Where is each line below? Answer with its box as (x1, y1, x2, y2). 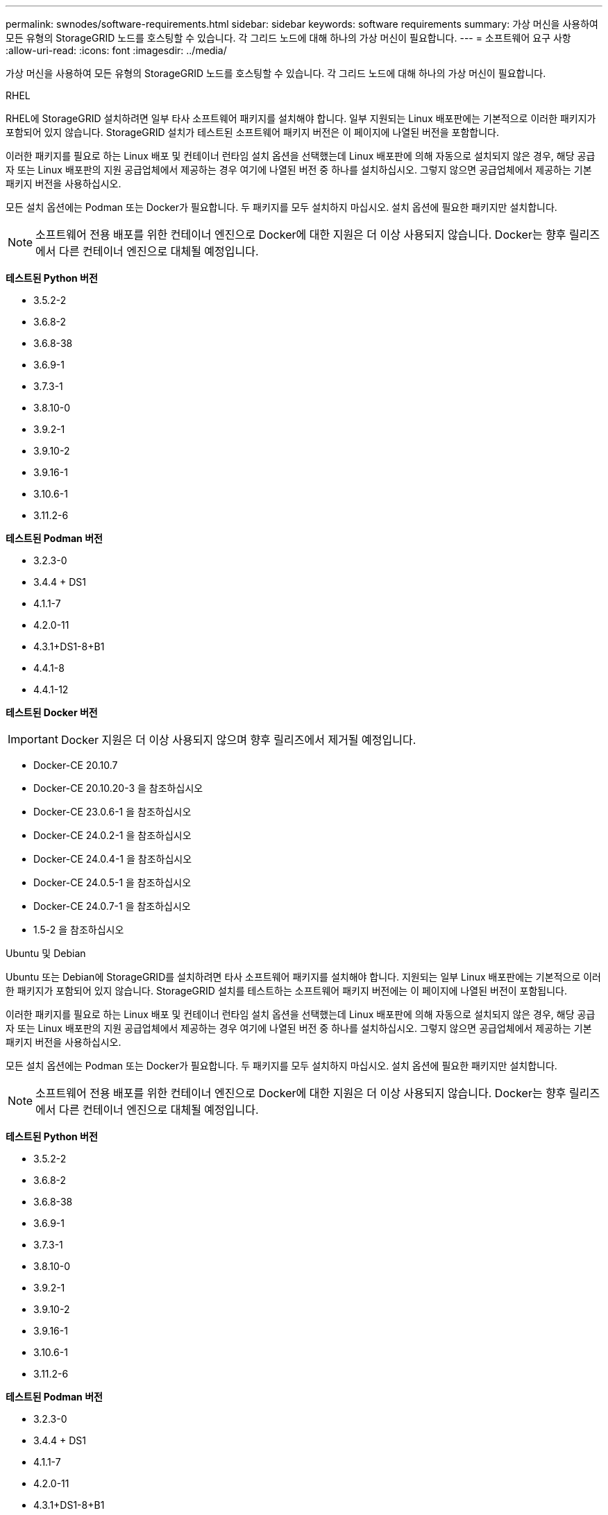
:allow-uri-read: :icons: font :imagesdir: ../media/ (6, 44, 227, 56)
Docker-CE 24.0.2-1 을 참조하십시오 (33, 829, 192, 841)
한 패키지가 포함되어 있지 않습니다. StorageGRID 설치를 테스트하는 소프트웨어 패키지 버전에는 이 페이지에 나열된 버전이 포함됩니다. (6, 985, 568, 997)
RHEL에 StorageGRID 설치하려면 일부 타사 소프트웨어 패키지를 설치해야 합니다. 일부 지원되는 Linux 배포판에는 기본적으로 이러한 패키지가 (6, 112, 596, 124)
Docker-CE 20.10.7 (33, 759, 118, 771)
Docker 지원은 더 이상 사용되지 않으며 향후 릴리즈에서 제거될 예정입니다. (60, 733, 416, 747)
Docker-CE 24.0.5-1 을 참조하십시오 (33, 877, 192, 888)
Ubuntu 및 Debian (6, 947, 86, 959)
